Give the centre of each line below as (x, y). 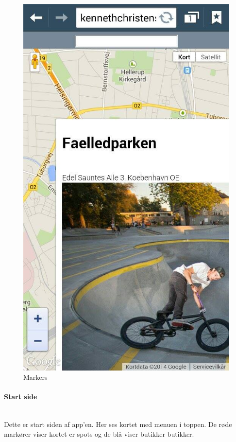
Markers (35, 377)
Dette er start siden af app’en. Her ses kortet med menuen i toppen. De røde (118, 424)
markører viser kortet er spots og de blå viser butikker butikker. (99, 433)
